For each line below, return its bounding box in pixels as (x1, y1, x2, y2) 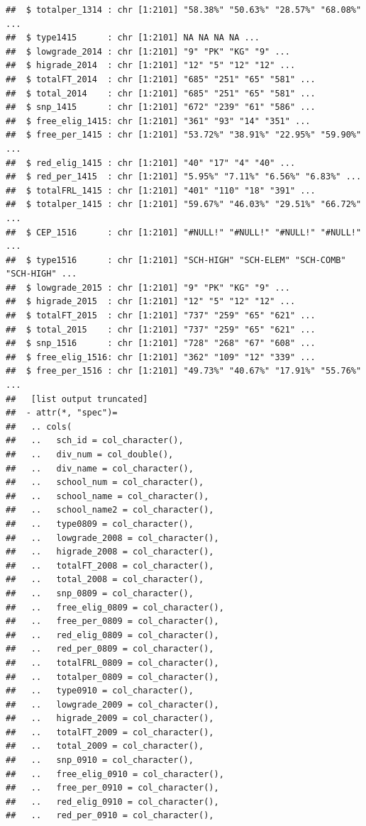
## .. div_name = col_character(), (6, 463, 194, 474)
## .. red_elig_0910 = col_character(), (6, 796, 219, 807)
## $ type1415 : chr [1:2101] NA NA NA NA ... (6, 33, 260, 43)
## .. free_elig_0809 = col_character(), (6, 602, 224, 613)
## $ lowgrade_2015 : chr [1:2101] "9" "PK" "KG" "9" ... (6, 282, 290, 293)
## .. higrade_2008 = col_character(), (6, 547, 214, 557)
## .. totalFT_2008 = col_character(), (6, 560, 214, 571)
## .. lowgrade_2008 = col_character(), (6, 532, 219, 543)
